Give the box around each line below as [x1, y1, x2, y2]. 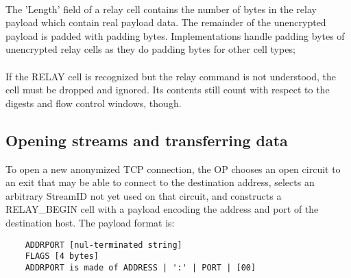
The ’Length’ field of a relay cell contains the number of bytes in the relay [5, 1, 317, 16]
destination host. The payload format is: [5, 215, 175, 229]
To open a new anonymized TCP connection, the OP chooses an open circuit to [5, 161, 341, 176]
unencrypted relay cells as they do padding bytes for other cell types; [5, 42, 295, 56]
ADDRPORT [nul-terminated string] [25, 240, 182, 250]
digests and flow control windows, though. [5, 95, 182, 110]
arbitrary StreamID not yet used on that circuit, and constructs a [5, 188, 282, 202]
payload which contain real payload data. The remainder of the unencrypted [5, 15, 326, 30]
